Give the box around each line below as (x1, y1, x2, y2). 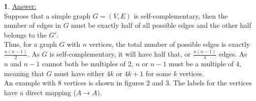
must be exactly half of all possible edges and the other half (71, 20, 252, 30)
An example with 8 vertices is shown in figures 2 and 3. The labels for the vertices (4, 78, 252, 88)
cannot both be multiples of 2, (42, 59, 133, 69)
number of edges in (4, 20, 62, 30)
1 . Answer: (4, 1, 36, 11)
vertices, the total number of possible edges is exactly (89, 39, 250, 49)
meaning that (4, 68, 44, 78)
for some (145, 68, 171, 78)
